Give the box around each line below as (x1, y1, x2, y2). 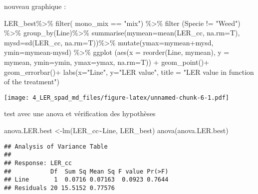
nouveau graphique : (4, 1, 66, 11)
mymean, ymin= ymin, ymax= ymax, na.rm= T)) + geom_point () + (4, 56, 210, 67)
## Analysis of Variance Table (4, 143, 108, 150)
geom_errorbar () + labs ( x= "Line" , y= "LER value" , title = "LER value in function (4, 66, 254, 77)
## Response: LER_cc (4, 159, 72, 167)
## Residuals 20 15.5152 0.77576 (4, 184, 115, 192)
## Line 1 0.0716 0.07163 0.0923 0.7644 (4, 176, 169, 184)
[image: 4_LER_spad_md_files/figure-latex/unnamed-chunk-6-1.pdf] (4, 94, 230, 101)
